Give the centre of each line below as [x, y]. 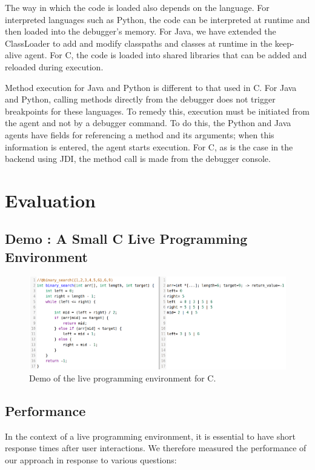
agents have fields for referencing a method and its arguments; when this [140, 134]
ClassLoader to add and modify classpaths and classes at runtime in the [139, 43]
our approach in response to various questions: [91, 460]
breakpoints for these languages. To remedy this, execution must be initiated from [157, 111]
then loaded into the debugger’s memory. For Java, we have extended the [141, 31]
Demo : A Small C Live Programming [126, 239]
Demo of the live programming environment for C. [123, 378]
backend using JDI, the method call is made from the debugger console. [138, 159]
